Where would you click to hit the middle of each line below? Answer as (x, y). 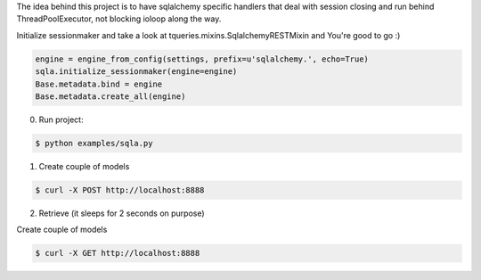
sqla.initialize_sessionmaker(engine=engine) (136, 72)
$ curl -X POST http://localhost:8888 (120, 190)
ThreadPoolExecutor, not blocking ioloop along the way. (119, 19)
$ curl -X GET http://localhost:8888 (118, 253)
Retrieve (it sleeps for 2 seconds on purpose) (122, 213)
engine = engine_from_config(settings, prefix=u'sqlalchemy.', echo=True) (202, 59)
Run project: (61, 119)
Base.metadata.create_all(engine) (110, 96)
